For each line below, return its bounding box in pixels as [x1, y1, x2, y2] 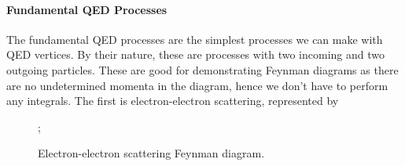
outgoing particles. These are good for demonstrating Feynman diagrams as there [6, 61, 399, 78]
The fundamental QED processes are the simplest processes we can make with [6, 31, 383, 47]
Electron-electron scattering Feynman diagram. [38, 145, 265, 161]
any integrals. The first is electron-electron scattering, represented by [6, 92, 339, 109]
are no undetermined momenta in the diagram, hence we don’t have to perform [6, 77, 388, 93]
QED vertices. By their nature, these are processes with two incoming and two [6, 46, 385, 63]
